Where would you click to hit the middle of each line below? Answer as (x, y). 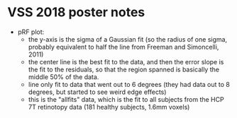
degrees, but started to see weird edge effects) (97, 92)
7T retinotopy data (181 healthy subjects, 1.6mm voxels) (109, 107)
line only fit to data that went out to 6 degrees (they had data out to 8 (129, 84)
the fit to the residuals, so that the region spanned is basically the (124, 69)
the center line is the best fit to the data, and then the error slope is (126, 61)
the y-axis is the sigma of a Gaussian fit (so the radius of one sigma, (128, 39)
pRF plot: (31, 32)
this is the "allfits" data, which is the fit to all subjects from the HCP (126, 99)
